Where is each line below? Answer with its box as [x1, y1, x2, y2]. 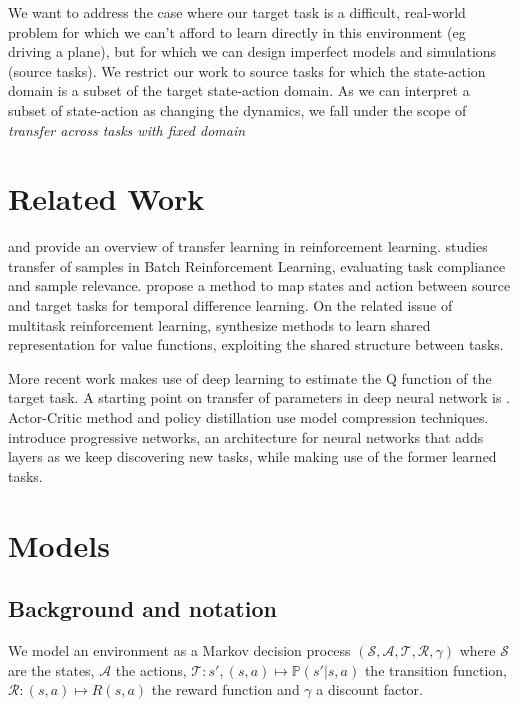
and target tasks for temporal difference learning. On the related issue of [8, 295, 453, 316]
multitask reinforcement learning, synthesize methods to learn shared [8, 314, 431, 335]
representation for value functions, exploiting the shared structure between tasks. [8, 334, 504, 355]
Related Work [8, 178, 205, 219]
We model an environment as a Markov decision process [8, 639, 351, 660]
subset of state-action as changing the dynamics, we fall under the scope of [8, 99, 467, 120]
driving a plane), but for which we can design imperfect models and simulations [8, 41, 497, 62]
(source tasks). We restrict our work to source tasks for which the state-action [8, 60, 486, 81]
